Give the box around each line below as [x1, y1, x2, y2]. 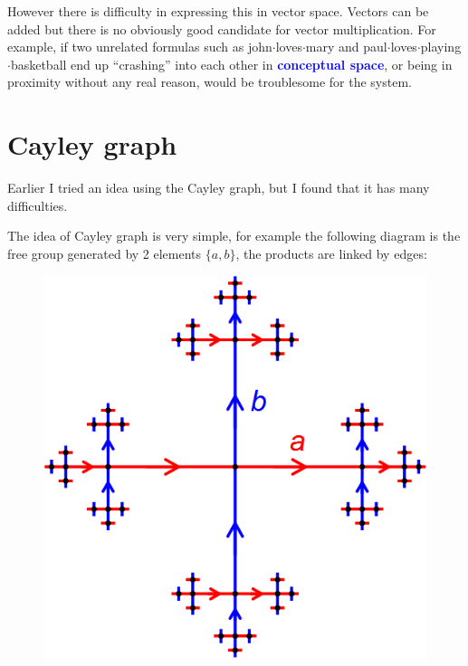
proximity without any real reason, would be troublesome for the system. [7, 72, 412, 91]
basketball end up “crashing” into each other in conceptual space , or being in [10, 54, 453, 73]
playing [420, 37, 462, 56]
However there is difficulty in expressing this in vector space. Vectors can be [7, 2, 429, 20]
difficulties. [7, 195, 68, 214]
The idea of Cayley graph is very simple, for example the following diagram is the [7, 226, 461, 245]
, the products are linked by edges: [235, 243, 427, 262]
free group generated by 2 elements [7, 243, 202, 262]
